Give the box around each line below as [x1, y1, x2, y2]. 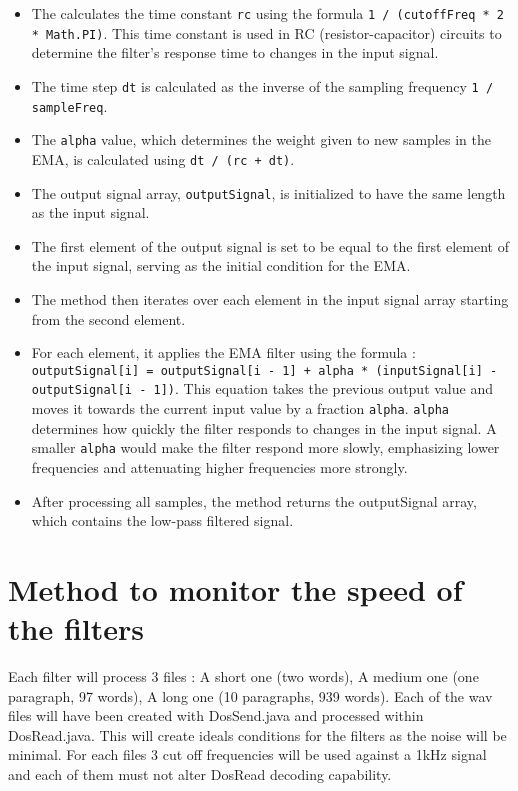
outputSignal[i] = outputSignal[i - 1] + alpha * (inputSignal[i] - [31, 363, 498, 378]
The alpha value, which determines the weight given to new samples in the [31, 129, 491, 150]
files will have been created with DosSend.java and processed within [8, 705, 424, 726]
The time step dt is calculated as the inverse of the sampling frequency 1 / [31, 75, 494, 96]
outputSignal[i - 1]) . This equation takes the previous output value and [31, 378, 493, 399]
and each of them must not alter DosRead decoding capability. [8, 764, 392, 785]
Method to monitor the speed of [8, 568, 463, 609]
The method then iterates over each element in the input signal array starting [31, 288, 509, 309]
